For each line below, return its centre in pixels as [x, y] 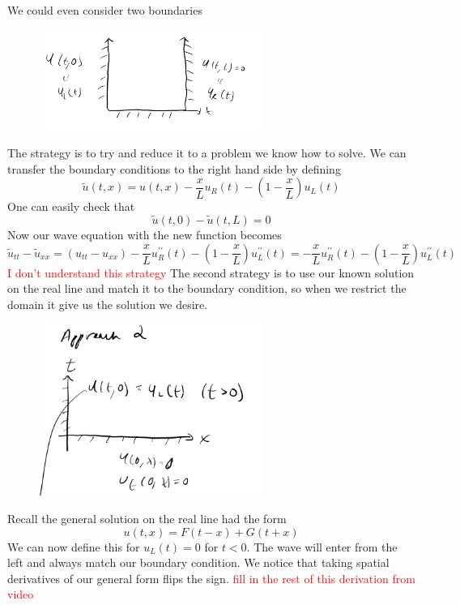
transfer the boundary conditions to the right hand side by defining [174, 168]
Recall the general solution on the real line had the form [147, 518]
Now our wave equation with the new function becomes [145, 235]
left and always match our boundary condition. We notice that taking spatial [198, 562]
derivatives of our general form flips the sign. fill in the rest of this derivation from [211, 578]
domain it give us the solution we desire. [108, 304]
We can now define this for [74, 546]
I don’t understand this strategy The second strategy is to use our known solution [211, 272]
